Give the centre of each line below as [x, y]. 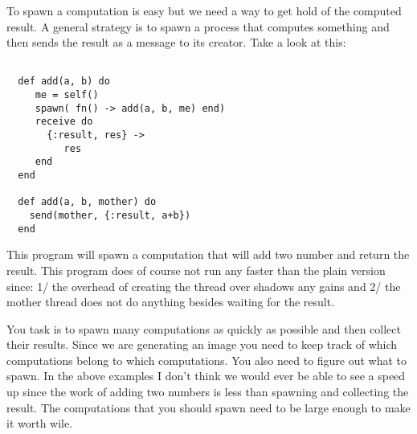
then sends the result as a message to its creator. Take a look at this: [176, 42]
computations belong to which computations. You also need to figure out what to [207, 360]
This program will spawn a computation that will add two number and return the [208, 254]
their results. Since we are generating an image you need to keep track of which [202, 344]
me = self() [67, 95]
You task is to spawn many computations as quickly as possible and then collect [204, 328]
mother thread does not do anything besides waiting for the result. [171, 302]
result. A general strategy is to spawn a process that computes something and [198, 26]
